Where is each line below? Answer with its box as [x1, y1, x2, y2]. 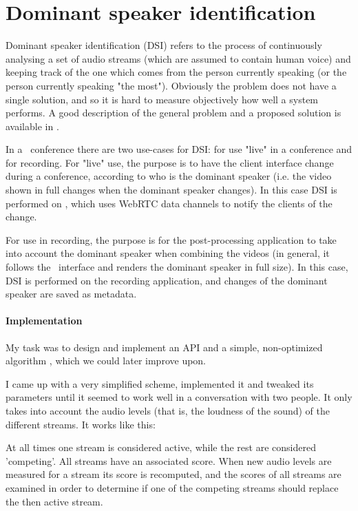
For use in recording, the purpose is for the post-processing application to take [6, 232, 337, 247]
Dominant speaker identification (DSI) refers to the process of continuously [6, 38, 322, 52]
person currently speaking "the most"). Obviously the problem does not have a [6, 78, 337, 92]
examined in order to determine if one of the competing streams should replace [6, 480, 339, 494]
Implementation [6, 313, 83, 328]
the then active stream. [6, 494, 103, 508]
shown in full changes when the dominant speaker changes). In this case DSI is [6, 182, 337, 197]
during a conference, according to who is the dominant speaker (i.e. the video [6, 169, 332, 183]
